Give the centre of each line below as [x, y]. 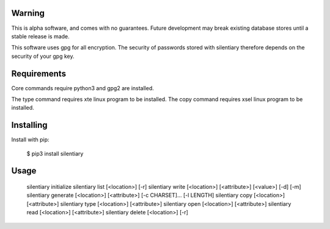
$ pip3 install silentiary [55, 153]
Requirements [39, 73]
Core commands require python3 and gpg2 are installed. [82, 88]
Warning [28, 13]
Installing [30, 125]
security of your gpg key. [43, 56]
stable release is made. [40, 36]
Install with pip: [30, 139]
